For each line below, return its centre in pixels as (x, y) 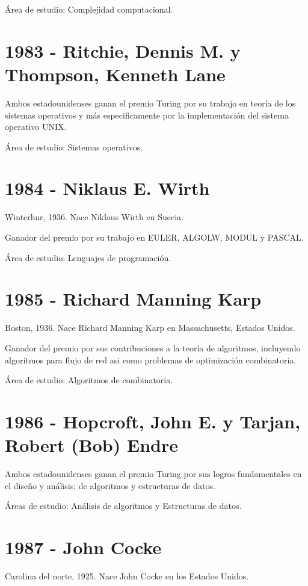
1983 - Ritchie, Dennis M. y (123, 50)
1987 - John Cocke (83, 547)
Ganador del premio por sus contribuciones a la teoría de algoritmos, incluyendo (153, 347)
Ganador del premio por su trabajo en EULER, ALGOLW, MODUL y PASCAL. (154, 237)
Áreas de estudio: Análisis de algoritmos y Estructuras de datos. (123, 506)
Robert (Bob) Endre (91, 445)
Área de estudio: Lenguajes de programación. (88, 257)
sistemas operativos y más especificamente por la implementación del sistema (147, 115)
